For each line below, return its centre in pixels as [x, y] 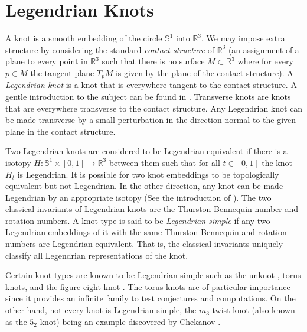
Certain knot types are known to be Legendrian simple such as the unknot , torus [153, 275]
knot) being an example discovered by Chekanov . [130, 321]
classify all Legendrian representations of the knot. [97, 255]
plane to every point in [47, 61]
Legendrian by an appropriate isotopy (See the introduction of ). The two [138, 197]
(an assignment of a [264, 49]
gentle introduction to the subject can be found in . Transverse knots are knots [148, 96]
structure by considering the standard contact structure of [110, 49]
